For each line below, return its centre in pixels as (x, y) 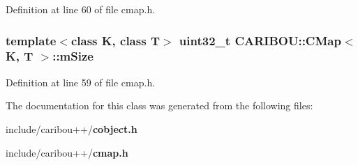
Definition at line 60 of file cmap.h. (81, 9)
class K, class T (115, 40)
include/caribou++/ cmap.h (67, 152)
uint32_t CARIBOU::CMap (260, 40)
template (31, 40)
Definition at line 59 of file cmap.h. (81, 82)
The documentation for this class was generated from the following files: (159, 105)
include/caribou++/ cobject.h (72, 128)
